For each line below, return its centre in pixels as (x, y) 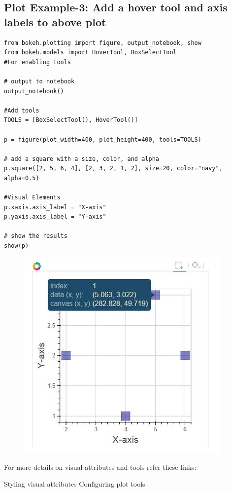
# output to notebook (39, 81)
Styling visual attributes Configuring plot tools (75, 483)
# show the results (36, 236)
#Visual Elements (32, 198)
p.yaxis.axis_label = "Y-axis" (55, 217)
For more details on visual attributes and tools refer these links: (100, 467)
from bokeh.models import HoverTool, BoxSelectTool (90, 53)
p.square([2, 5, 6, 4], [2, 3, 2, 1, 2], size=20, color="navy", (113, 169)
